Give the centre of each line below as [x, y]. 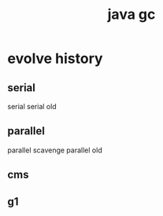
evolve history [55, 59]
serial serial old [32, 106]
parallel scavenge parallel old [55, 150]
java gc [132, 15]
